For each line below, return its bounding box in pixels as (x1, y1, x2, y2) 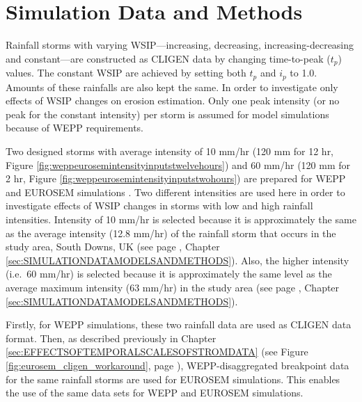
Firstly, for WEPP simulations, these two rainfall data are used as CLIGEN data (6, 317, 352, 332)
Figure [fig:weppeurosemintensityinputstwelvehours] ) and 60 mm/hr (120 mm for (6, 157, 351, 172)
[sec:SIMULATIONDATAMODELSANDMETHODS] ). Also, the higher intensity (6, 252, 349, 267)
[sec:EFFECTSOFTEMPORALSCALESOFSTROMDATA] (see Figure (6, 344, 308, 359)
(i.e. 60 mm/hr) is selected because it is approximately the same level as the (6, 266, 332, 281)
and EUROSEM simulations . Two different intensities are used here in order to (6, 184, 345, 199)
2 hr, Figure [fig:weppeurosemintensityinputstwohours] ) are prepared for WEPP (6, 171, 346, 186)
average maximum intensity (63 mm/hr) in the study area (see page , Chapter (6, 280, 340, 294)
